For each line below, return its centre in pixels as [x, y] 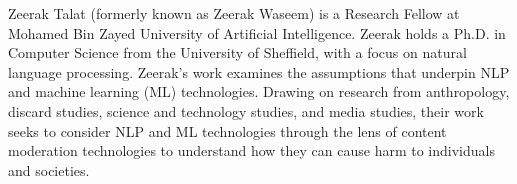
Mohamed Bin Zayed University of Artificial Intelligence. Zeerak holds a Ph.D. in [257, 32]
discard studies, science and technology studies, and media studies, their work [246, 110]
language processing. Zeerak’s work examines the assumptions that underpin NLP [259, 71]
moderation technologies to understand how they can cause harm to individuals [251, 150]
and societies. [49, 169]
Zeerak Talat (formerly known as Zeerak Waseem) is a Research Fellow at [234, 13]
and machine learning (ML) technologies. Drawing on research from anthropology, [259, 91]
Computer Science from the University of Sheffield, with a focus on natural [237, 52]
